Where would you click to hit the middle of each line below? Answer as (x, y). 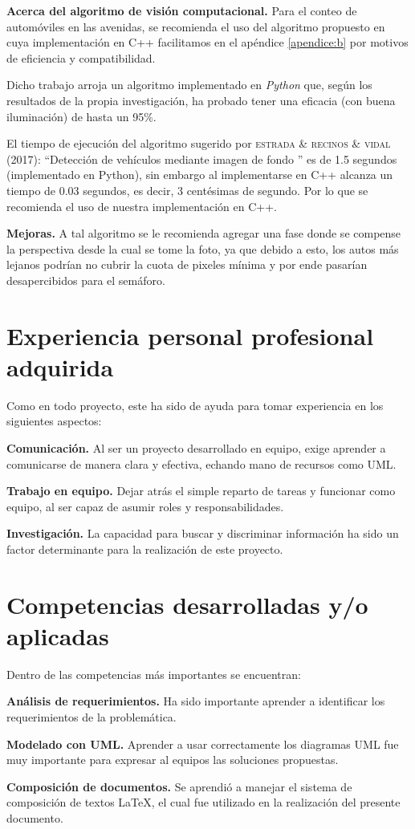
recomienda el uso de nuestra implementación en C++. (142, 206)
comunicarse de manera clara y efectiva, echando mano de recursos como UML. (201, 463)
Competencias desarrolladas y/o (187, 604)
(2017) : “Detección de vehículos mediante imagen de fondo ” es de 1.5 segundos (202, 158)
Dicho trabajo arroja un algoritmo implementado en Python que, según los (189, 85)
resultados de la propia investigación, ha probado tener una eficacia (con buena (201, 100)
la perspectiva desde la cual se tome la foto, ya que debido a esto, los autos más (203, 248)
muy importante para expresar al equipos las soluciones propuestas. (173, 760)
